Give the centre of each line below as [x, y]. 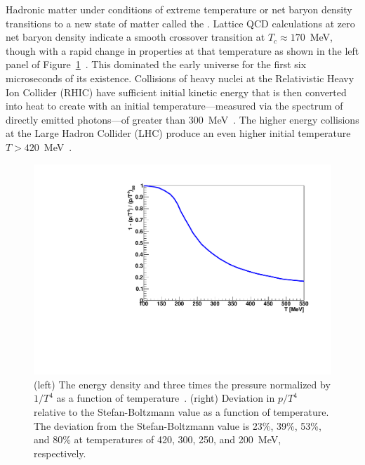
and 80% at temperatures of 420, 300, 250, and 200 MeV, [158, 439]
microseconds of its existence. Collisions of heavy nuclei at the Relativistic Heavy [180, 78]
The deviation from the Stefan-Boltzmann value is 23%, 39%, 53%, [178, 425]
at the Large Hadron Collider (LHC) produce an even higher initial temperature [178, 133]
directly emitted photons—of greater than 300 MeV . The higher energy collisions [182, 119]
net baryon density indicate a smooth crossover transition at [135, 37]
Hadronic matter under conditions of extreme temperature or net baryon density [179, 9]
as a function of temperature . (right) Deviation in [166, 398]
